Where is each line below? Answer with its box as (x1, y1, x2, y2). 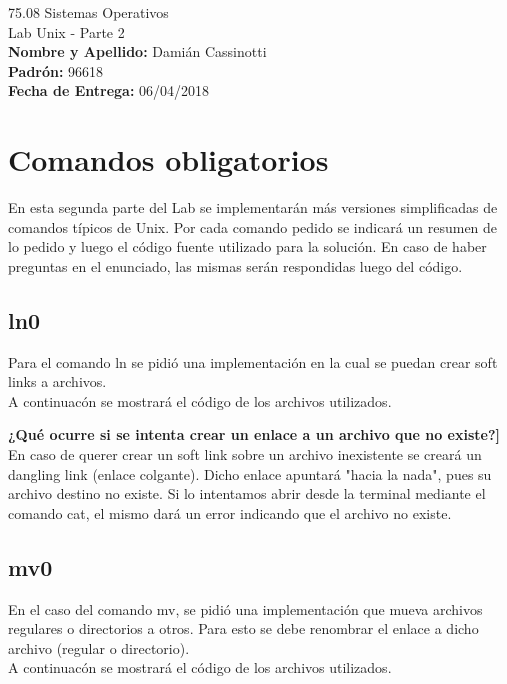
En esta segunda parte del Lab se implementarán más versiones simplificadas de (8, 197, 498, 218)
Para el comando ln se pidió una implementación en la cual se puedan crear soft (8, 351, 498, 372)
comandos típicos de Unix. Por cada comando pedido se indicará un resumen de (8, 216, 498, 237)
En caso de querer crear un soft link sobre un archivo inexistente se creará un (8, 444, 482, 465)
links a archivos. (8, 371, 107, 392)
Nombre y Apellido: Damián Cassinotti (8, 41, 267, 62)
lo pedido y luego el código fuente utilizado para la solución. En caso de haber (8, 236, 487, 257)
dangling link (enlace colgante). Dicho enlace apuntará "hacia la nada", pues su (8, 463, 492, 484)
